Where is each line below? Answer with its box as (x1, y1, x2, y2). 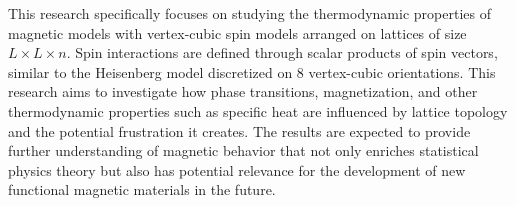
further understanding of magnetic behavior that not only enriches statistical (8, 140, 479, 161)
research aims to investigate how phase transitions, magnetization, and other (8, 81, 478, 102)
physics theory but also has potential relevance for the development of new (8, 159, 466, 180)
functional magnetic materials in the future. (8, 179, 276, 200)
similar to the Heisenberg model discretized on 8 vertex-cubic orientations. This (8, 61, 496, 82)
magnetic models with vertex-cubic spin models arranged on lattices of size (8, 22, 467, 43)
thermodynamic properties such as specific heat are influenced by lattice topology (8, 100, 508, 121)
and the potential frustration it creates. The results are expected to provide (8, 120, 471, 141)
